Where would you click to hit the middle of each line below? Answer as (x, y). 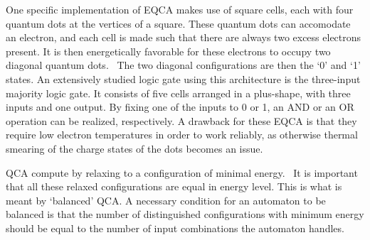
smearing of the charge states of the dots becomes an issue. (134, 148)
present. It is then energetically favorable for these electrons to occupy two (168, 51)
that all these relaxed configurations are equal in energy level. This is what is (174, 186)
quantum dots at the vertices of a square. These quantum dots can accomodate (178, 23)
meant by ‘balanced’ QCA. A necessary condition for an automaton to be (166, 200)
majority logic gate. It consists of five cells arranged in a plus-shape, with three (178, 93)
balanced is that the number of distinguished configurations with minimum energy (185, 214)
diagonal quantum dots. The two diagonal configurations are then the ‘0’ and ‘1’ (183, 65)
